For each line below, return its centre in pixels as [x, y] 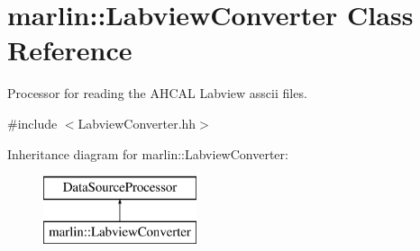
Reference [70, 50]
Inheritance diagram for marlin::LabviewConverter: [148, 153]
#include [32, 123]
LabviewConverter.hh [137, 123]
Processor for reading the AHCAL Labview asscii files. [157, 93]
